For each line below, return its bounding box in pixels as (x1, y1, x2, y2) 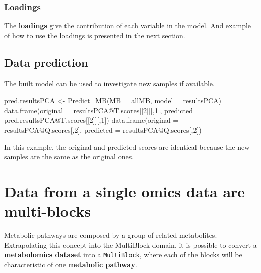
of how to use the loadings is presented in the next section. (4, 30, 185, 40)
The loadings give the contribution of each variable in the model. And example (4, 20, 251, 31)
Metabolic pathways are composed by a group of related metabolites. (4, 230, 217, 240)
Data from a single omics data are (4, 180, 245, 201)
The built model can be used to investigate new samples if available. (4, 78, 215, 88)
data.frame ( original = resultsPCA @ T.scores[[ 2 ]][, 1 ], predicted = (4, 105, 201, 115)
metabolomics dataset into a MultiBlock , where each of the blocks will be (4, 249, 242, 260)
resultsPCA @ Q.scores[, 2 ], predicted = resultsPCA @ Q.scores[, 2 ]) (4, 124, 202, 135)
